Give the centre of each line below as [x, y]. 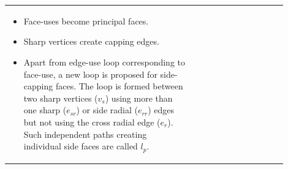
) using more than [139, 98]
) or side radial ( [107, 110]
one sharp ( [45, 110]
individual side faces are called [81, 146]
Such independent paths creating [85, 134]
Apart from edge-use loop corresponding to [104, 62]
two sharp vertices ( [61, 98]
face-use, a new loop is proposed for [90, 74]
